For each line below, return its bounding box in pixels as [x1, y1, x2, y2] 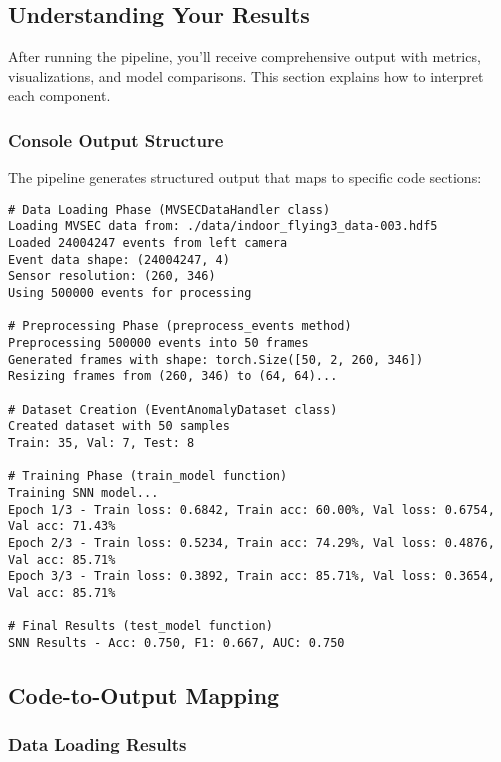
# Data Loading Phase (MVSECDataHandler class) [8, 202, 331, 217]
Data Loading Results [8, 732, 187, 757]
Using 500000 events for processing [8, 286, 252, 301]
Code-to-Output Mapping [8, 679, 280, 710]
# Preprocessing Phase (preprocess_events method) [8, 319, 352, 334]
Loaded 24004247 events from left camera [8, 236, 288, 251]
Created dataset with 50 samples [8, 419, 230, 434]
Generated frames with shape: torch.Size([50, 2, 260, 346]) [8, 352, 424, 367]
